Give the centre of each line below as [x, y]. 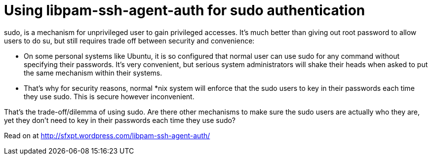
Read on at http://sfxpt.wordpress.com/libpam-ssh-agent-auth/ [107, 135]
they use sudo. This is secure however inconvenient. [109, 96]
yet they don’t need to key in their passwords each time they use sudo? [120, 120]
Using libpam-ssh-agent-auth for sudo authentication [185, 10]
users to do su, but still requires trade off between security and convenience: [129, 40]
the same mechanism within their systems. [93, 73]
